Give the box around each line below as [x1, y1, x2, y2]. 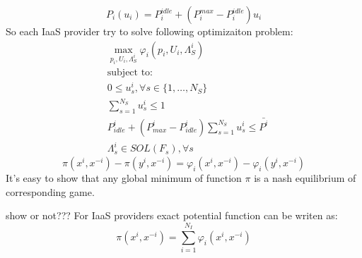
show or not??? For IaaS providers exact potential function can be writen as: [6, 208, 338, 223]
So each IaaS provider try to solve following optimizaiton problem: [6, 24, 293, 38]
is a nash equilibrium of [254, 171, 356, 185]
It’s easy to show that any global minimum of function [6, 171, 242, 185]
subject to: [107, 68, 153, 78]
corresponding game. [6, 184, 95, 199]
